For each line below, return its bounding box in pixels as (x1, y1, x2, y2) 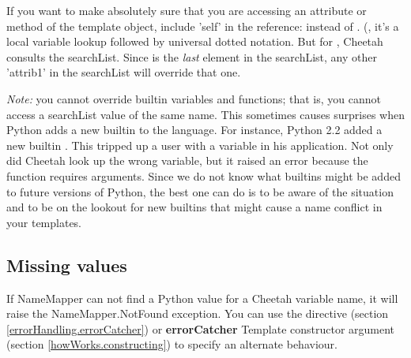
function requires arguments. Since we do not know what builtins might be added (6, 167, 401, 184)
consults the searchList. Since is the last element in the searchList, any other (6, 48, 377, 65)
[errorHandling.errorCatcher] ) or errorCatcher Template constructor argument (6, 320, 395, 337)
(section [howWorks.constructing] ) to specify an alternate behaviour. (6, 336, 337, 352)
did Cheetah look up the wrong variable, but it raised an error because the (6, 152, 368, 169)
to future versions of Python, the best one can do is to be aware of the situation (6, 183, 394, 200)
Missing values (6, 252, 127, 277)
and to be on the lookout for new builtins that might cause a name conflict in (6, 199, 383, 215)
